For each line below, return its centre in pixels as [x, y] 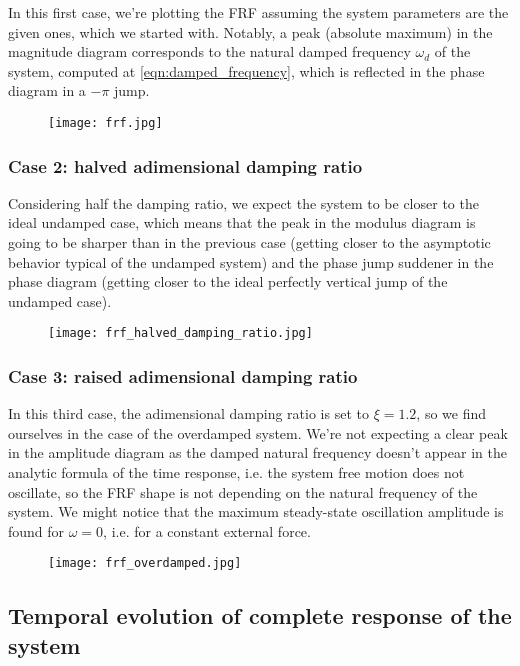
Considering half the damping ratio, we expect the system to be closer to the [243, 202]
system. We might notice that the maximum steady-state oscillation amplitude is [256, 511]
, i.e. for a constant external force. [207, 530]
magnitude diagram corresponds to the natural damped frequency [209, 51]
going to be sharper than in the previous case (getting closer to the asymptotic [249, 242]
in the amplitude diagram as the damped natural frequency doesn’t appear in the [257, 452]
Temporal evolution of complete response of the [260, 615]
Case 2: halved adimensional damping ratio [185, 165]
